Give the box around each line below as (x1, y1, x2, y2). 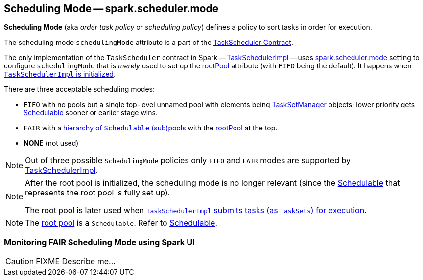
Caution (5, 257, 34, 267)
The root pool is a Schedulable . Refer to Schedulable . (25, 218, 218, 228)
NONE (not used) (23, 139, 79, 148)
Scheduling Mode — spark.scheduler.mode (4, 2, 219, 15)
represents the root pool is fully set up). (25, 188, 170, 198)
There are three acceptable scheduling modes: (4, 85, 155, 94)
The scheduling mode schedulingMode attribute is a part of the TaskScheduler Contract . (4, 38, 293, 47)
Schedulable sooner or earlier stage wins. (23, 108, 158, 117)
